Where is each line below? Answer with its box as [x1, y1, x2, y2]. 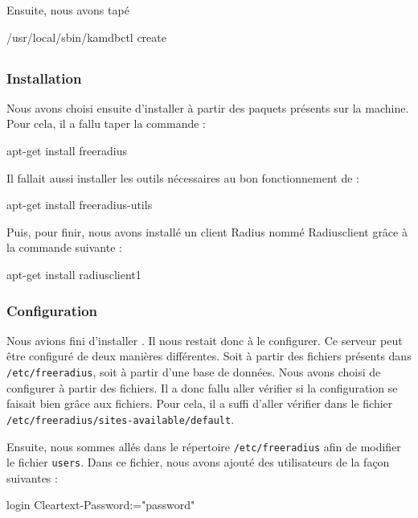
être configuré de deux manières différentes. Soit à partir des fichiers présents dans [6, 347, 412, 364]
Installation [6, 68, 82, 88]
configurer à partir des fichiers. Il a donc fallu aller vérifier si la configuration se [6, 379, 398, 396]
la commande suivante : [6, 239, 122, 256]
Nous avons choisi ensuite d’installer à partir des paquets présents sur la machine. [6, 99, 409, 116]
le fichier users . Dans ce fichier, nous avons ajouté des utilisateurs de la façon [6, 454, 390, 471]
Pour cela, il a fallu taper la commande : [6, 115, 206, 132]
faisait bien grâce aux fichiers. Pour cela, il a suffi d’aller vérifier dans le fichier [6, 395, 393, 412]
